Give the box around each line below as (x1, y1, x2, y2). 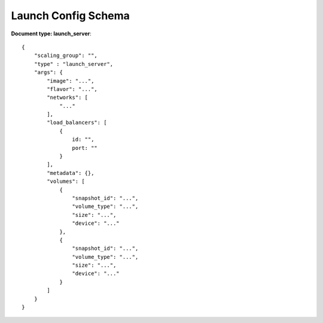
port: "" (72, 144, 98, 151)
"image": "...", (47, 77, 95, 84)
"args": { (33, 69, 63, 76)
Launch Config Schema (11, 9, 130, 22)
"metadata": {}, (47, 170, 95, 176)
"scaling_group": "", (33, 52, 98, 59)
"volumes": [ (47, 178, 85, 185)
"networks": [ (47, 94, 89, 101)
